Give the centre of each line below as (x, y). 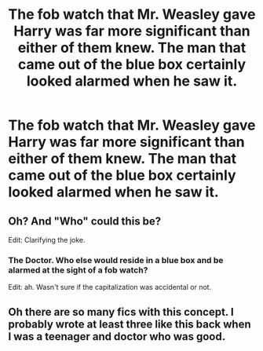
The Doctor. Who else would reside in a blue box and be (116, 260)
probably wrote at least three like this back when (130, 324)
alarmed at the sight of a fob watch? (78, 270)
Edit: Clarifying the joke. (47, 240)
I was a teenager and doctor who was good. (117, 336)
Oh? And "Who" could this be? (85, 221)
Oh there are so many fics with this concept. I (121, 312)
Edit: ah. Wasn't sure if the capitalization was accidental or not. (110, 287)
